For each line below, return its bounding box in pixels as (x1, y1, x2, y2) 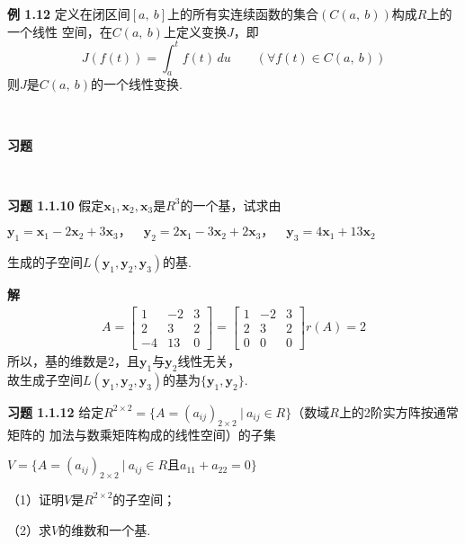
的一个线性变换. (91, 75, 183, 94)
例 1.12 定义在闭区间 (7, 4, 130, 22)
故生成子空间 (7, 370, 83, 388)
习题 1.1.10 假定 (7, 195, 104, 214)
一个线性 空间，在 (7, 22, 112, 40)
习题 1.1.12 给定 (7, 402, 104, 421)
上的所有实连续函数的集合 (167, 4, 319, 22)
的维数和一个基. (58, 520, 151, 539)
